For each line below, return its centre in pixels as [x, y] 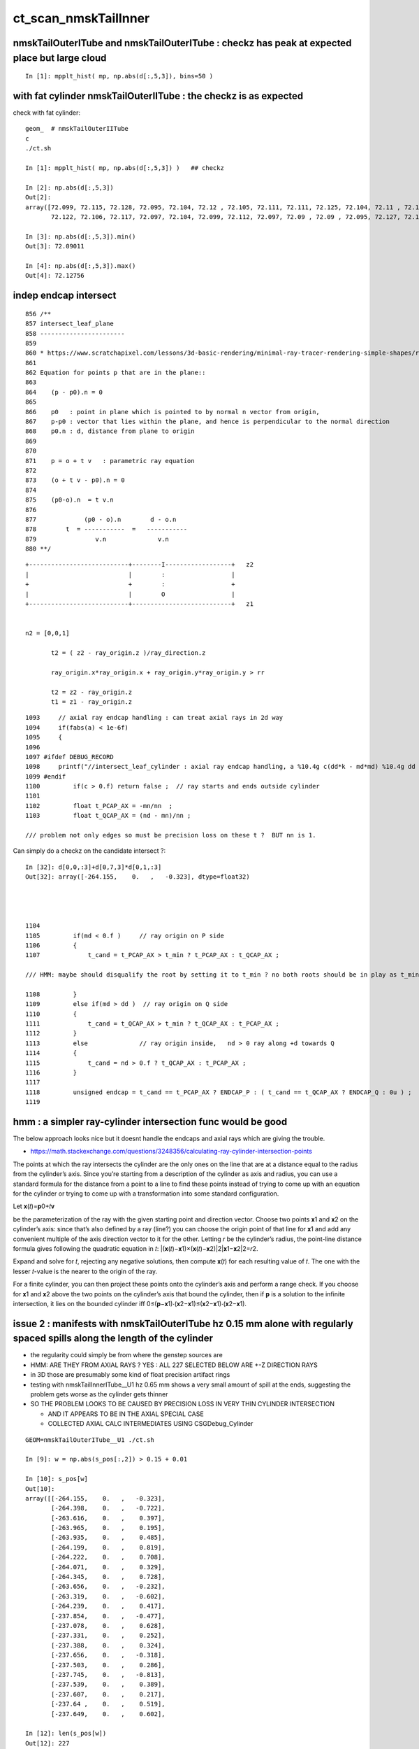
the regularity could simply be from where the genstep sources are [126, 1355]
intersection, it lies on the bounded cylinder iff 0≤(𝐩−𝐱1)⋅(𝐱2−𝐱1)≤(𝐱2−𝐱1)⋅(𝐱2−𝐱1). [130, 1303]
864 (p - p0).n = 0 [64, 392]
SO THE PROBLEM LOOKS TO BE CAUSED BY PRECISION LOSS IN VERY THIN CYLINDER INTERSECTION [183, 1404]
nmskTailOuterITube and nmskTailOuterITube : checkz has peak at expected [182, 43]
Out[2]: [38, 197]
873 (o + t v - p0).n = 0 [75, 480]
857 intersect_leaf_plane [70, 324]
